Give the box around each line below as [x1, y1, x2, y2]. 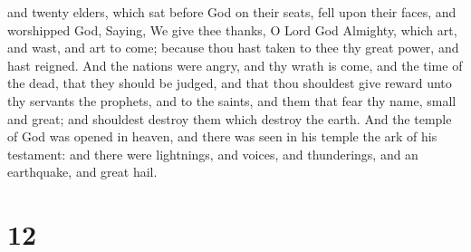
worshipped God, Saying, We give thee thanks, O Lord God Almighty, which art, [7, 20, 457, 39]
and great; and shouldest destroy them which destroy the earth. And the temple [7, 109, 452, 128]
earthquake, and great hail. [7, 162, 158, 181]
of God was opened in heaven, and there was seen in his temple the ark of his [7, 127, 437, 146]
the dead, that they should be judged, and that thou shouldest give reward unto [7, 73, 452, 92]
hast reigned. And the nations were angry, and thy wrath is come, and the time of [7, 55, 463, 74]
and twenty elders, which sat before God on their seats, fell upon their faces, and [7, 3, 457, 21]
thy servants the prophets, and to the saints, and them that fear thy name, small [7, 91, 457, 110]
